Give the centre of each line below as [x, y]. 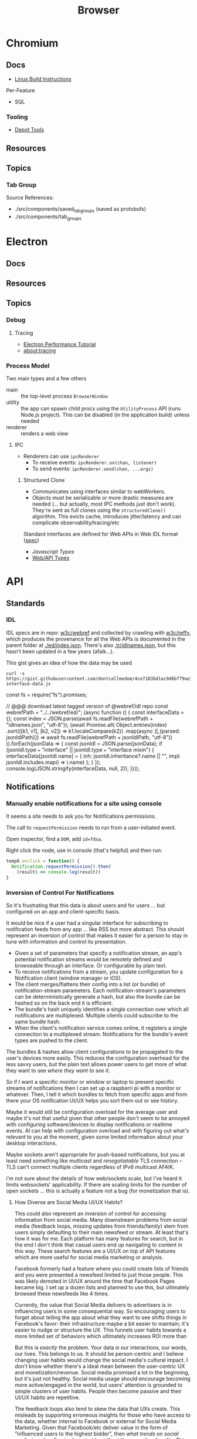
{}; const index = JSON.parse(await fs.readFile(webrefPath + [80, 718]
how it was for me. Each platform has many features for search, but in [99, 1239]
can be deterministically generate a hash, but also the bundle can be [97, 997]
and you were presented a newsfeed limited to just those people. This [99, 1275]
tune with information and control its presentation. [67, 942]
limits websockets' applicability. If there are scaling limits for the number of [96, 1185]
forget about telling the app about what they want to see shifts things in [101, 1317]
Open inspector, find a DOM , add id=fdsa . [54, 839]
